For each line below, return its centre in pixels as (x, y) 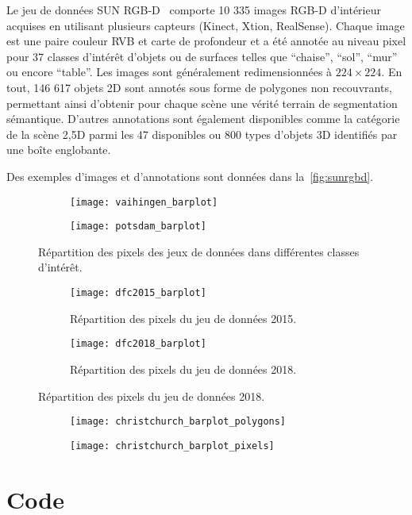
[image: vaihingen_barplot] (144, 202)
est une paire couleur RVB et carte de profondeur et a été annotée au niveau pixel (206, 41)
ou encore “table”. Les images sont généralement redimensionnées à (169, 72)
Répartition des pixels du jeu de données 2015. (183, 318)
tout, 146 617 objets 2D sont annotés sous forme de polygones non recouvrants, (199, 87)
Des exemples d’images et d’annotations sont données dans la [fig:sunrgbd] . (190, 176)
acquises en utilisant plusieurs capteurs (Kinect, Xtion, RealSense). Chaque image (206, 25)
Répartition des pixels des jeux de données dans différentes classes (199, 251)
